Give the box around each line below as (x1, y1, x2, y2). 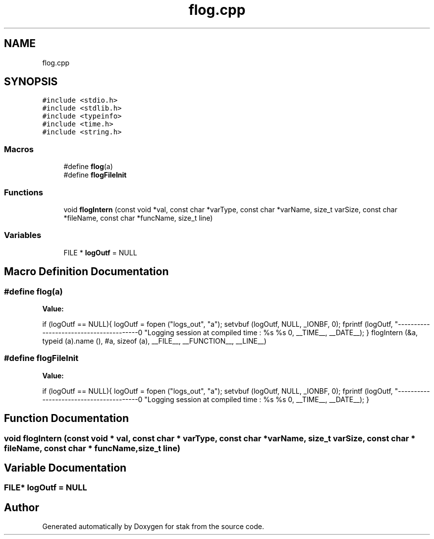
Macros (4, 144, 34, 154)
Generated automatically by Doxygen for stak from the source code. (42, 522, 264, 531)
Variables (4, 230, 42, 240)
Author (4, 501, 39, 514)
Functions (4, 187, 43, 197)
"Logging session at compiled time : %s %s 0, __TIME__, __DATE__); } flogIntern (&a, (144, 328, 418, 337)
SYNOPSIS (4, 75, 58, 88)
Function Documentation (4, 412, 129, 425)
